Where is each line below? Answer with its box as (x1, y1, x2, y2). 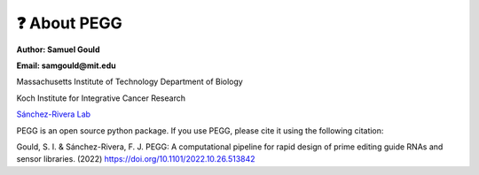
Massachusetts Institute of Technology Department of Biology (16, 76, 243, 87)
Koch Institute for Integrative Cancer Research (16, 93, 186, 103)
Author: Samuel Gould (16, 44, 100, 55)
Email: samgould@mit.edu (16, 60, 116, 71)
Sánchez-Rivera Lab (16, 109, 91, 119)
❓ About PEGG (16, 13, 123, 33)
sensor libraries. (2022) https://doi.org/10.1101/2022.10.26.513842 (16, 154, 256, 164)
